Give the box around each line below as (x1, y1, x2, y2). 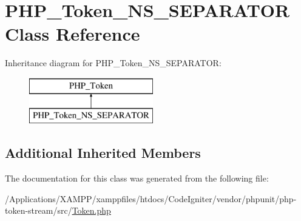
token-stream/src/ (5, 204, 72, 217)
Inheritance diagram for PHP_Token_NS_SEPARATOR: (5, 56, 222, 69)
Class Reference (5, 21, 140, 46)
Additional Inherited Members (5, 143, 201, 162)
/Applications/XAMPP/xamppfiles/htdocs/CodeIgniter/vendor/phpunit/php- (5, 192, 297, 205)
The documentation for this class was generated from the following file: (5, 172, 269, 185)
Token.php (72, 204, 111, 217)
